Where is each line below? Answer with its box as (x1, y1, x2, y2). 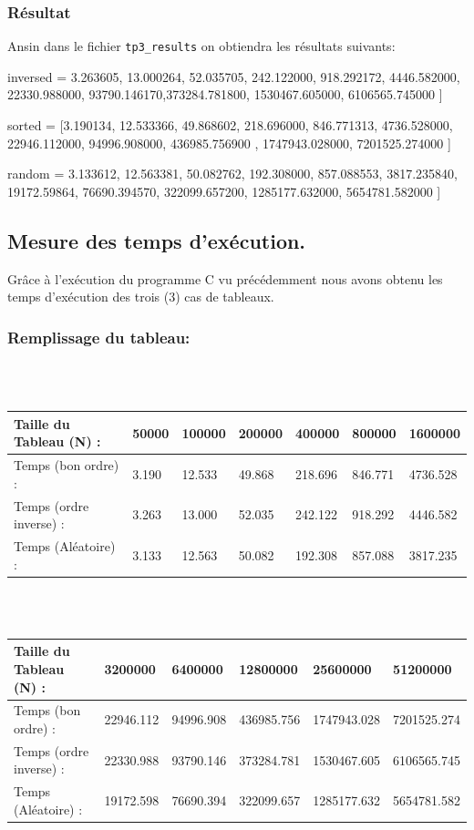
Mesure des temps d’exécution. (7, 226, 306, 254)
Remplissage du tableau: (7, 325, 191, 348)
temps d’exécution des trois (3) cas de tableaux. (7, 287, 274, 306)
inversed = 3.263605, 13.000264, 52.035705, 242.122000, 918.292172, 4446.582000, (7, 67, 460, 86)
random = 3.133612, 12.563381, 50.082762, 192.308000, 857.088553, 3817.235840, (7, 164, 458, 183)
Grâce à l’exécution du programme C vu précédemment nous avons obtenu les (7, 269, 443, 288)
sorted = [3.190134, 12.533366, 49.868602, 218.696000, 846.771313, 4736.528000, (7, 116, 453, 135)
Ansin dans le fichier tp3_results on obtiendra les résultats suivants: (7, 36, 396, 56)
